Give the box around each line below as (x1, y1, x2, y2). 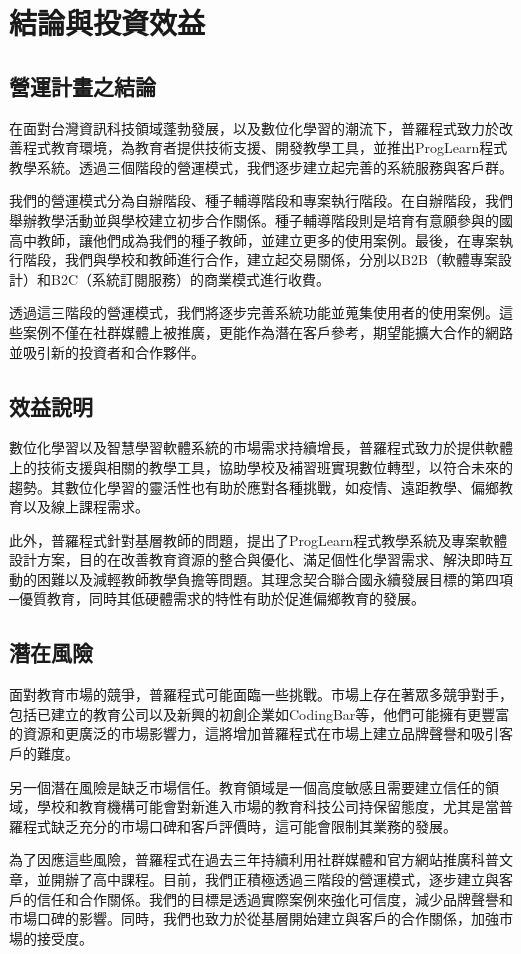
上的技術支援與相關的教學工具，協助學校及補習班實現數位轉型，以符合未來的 (9, 456, 513, 477)
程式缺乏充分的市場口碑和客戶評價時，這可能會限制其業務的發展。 (22, 815, 457, 836)
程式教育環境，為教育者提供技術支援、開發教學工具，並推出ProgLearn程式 (22, 137, 508, 158)
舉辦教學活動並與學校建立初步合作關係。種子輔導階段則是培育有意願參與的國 (9, 209, 513, 230)
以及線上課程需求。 (22, 496, 149, 517)
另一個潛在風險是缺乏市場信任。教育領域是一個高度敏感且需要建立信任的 (9, 776, 485, 797)
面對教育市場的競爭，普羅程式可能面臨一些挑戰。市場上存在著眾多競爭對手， (9, 684, 513, 705)
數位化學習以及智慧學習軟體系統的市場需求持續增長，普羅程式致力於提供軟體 (9, 437, 513, 458)
